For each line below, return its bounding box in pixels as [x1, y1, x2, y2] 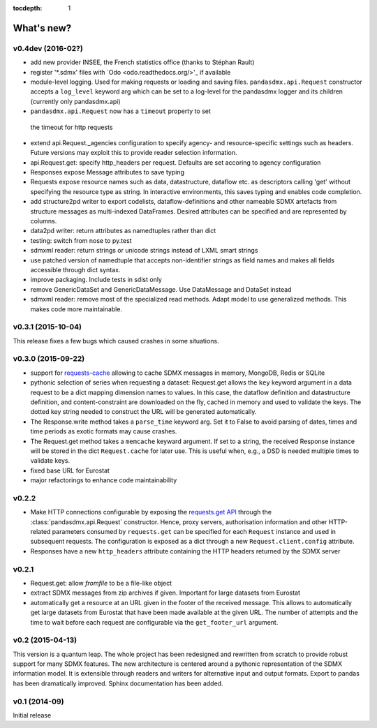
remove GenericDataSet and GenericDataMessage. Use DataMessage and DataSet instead [30, 285, 292, 293]
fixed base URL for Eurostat [30, 466, 110, 475]
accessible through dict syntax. [30, 265, 121, 274]
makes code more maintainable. [30, 304, 122, 313]
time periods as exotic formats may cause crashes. [30, 427, 177, 436]
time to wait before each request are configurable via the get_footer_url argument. [30, 618, 279, 626]
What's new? [13, 22, 72, 34]
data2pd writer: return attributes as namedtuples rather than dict [30, 227, 216, 235]
